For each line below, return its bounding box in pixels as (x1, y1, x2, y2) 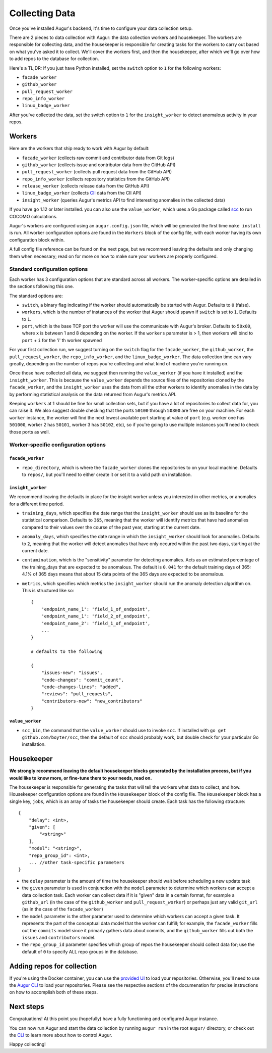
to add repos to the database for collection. (9, 56, 99, 62)
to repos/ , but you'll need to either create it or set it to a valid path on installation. (22, 471, 192, 477)
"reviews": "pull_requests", (41, 691, 113, 697)
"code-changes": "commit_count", (41, 677, 124, 683)
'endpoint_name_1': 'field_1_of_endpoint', (41, 606, 151, 612)
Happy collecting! (9, 1041, 46, 1047)
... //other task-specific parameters (28, 859, 125, 865)
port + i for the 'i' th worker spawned (22, 337, 102, 343)
